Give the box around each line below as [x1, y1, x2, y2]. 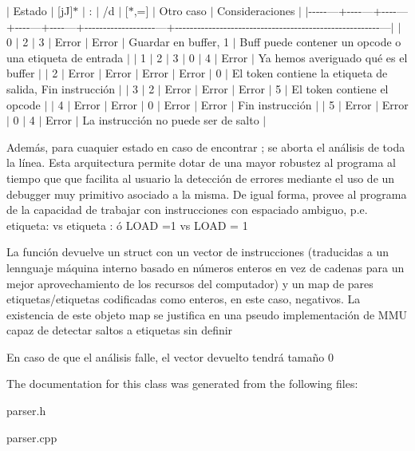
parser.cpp [6, 429, 57, 445]
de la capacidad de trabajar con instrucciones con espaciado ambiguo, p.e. [6, 201, 368, 218]
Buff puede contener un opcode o [239, 34, 401, 50]
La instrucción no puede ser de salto [82, 112, 259, 129]
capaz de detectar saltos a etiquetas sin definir [6, 322, 233, 338]
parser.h [6, 402, 46, 419]
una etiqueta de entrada [6, 49, 124, 65]
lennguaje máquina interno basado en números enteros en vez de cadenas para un [6, 259, 405, 275]
